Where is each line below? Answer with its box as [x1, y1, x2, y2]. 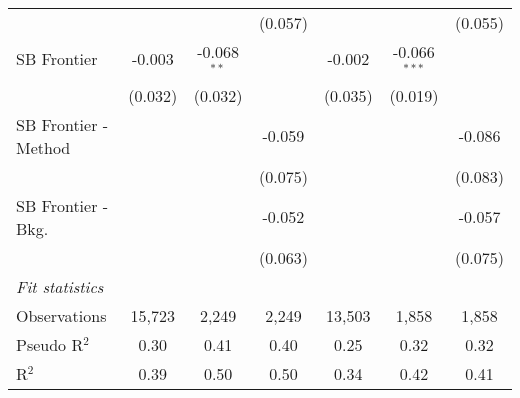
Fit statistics [16, 274, 104, 298]
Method [16, 135, 71, 159]
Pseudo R [16, 332, 84, 356]
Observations [16, 303, 107, 327]
